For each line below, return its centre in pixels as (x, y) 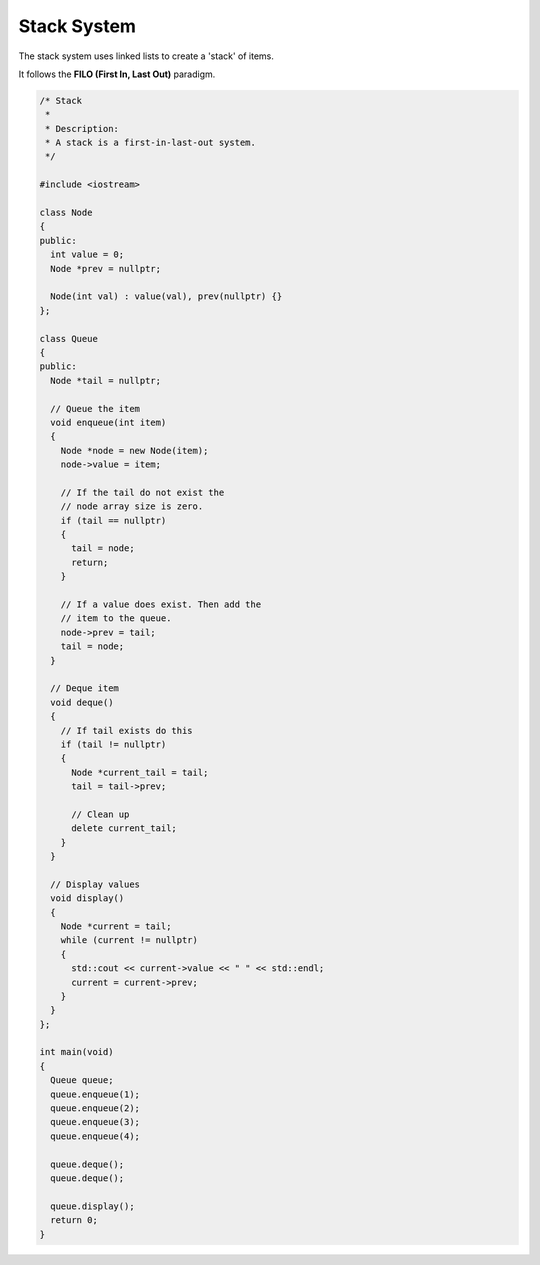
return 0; (74, 1220)
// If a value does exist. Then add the (161, 604)
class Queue (69, 338)
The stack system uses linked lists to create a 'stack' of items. (146, 56)
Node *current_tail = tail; (140, 772)
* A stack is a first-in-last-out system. (151, 143)
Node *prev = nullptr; (106, 268)
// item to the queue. (116, 618)
